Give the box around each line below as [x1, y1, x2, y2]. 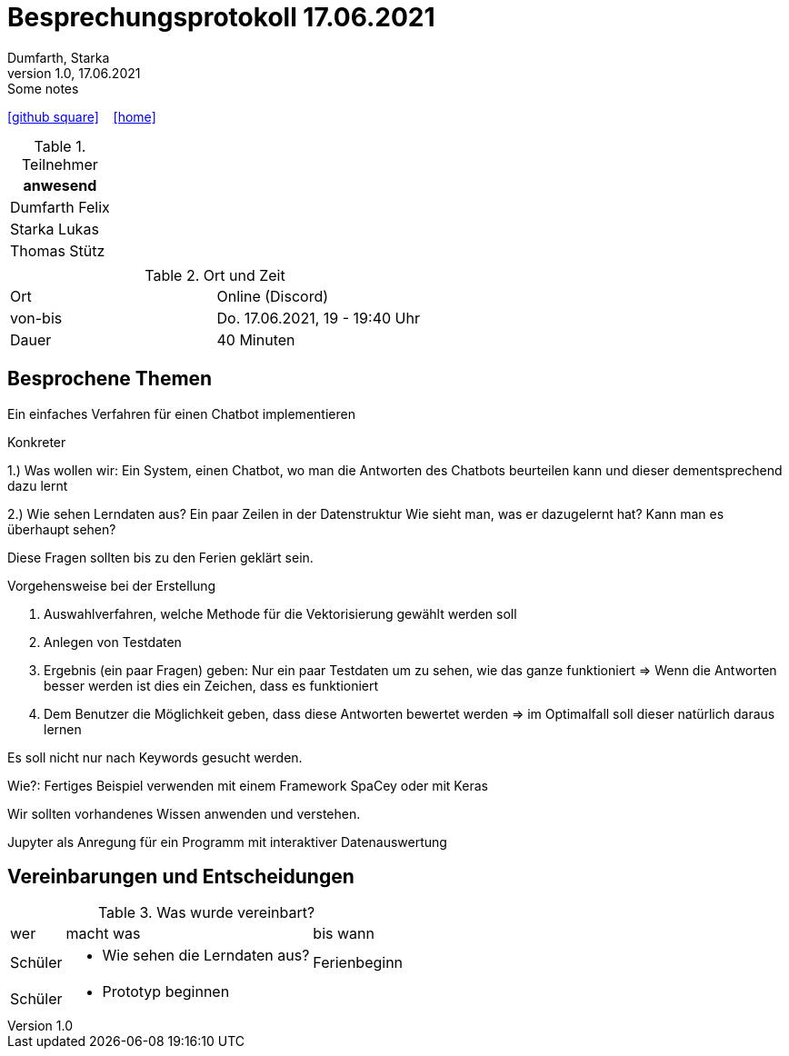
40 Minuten [216, 330, 295, 349]
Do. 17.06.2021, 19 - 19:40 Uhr [216, 308, 420, 327]
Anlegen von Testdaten [44, 633, 182, 650]
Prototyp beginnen [102, 982, 230, 1001]
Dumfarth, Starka [7, 49, 110, 65]
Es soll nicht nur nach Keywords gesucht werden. [7, 749, 303, 765]
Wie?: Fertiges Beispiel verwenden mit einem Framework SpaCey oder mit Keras [7, 777, 488, 793]
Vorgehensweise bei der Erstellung [7, 577, 216, 593]
